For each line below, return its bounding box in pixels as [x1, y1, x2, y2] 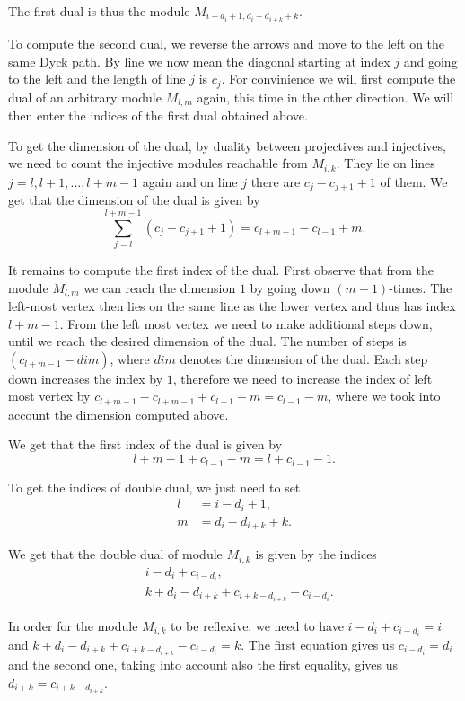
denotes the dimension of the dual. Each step [180, 349, 428, 368]
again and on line [142, 172, 238, 191]
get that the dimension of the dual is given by [8, 191, 260, 209]
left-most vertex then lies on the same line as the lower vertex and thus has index [8, 297, 456, 315]
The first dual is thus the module [8, 2, 190, 20]
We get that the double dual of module [8, 545, 223, 563]
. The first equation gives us [241, 634, 395, 653]
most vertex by [8, 386, 91, 405]
